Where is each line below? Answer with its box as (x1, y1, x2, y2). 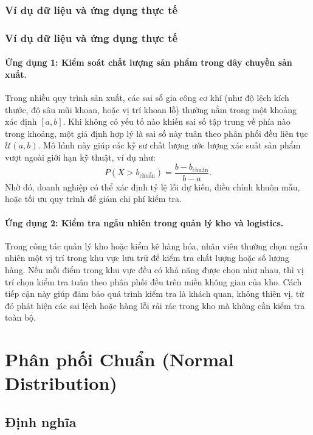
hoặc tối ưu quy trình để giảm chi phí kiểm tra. (5, 192, 182, 205)
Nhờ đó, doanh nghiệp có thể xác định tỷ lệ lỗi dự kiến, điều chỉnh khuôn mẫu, (5, 180, 300, 193)
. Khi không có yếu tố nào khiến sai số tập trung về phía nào (63, 115, 291, 128)
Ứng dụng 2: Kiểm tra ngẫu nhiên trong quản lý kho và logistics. (5, 216, 284, 229)
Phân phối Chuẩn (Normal (5, 347, 234, 372)
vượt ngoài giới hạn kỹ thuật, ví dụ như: (5, 151, 156, 164)
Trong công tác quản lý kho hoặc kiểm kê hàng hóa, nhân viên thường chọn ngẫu (5, 239, 308, 252)
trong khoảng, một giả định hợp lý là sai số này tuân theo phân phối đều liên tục (5, 127, 308, 139)
